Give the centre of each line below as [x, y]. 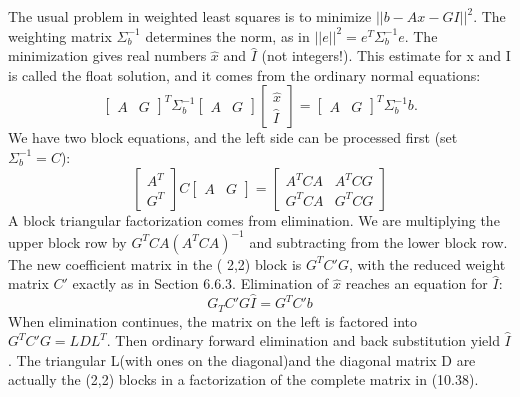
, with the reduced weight [427, 263]
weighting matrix [60, 35]
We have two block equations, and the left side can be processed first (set [233, 137]
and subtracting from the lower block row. [378, 241]
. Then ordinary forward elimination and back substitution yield [303, 340]
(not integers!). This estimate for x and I [386, 55]
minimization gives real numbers [107, 55]
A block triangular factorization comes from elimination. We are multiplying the [254, 219]
